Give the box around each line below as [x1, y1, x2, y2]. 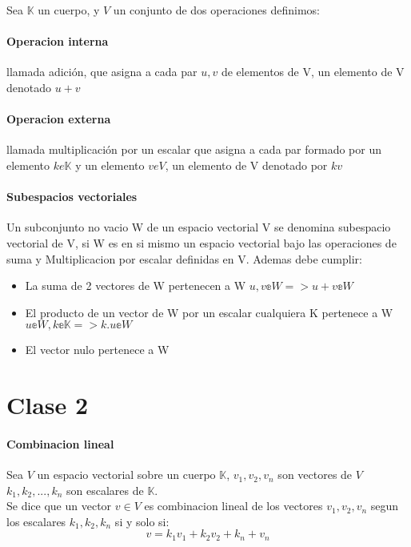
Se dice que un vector [6, 497, 112, 514]
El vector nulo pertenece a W [25, 341, 170, 358]
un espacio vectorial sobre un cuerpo [37, 466, 216, 483]
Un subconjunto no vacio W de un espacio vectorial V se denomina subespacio [6, 219, 391, 235]
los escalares [6, 513, 66, 529]
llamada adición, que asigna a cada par [6, 63, 198, 80]
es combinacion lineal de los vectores [144, 497, 323, 514]
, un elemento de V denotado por [165, 156, 328, 173]
